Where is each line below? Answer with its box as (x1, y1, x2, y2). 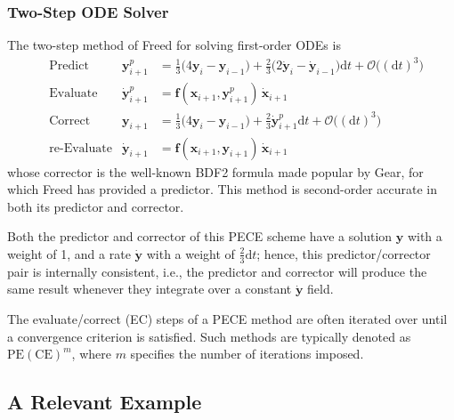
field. (307, 279, 334, 298)
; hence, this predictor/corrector (256, 244, 431, 262)
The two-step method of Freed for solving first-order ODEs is (7, 36, 341, 54)
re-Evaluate (49, 141, 112, 155)
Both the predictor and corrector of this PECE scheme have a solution (7, 227, 393, 246)
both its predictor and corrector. (7, 197, 184, 215)
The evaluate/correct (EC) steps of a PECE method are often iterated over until (7, 309, 448, 327)
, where (71, 344, 111, 363)
